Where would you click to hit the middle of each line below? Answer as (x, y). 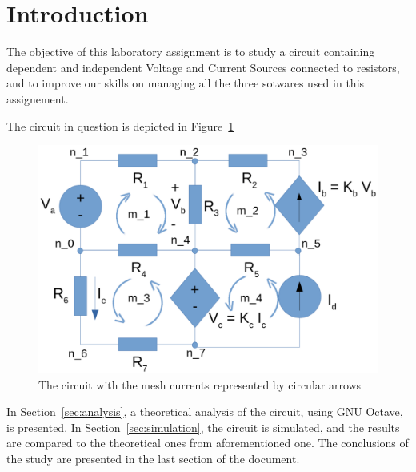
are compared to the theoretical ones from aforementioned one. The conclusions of (208, 443)
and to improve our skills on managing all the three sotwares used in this (186, 83)
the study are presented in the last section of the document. (153, 458)
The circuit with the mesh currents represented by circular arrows (200, 384)
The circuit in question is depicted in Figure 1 (120, 125)
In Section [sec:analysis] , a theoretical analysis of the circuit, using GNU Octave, (205, 411)
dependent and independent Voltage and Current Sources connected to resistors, (203, 67)
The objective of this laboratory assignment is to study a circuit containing (191, 52)
